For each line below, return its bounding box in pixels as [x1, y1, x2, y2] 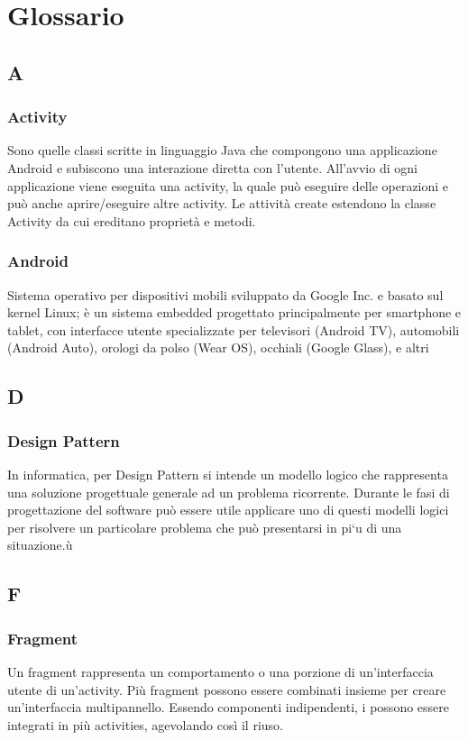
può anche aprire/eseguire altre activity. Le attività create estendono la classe [7, 194, 436, 213]
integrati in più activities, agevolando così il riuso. [7, 715, 283, 734]
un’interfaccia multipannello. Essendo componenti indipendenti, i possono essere [7, 698, 449, 717]
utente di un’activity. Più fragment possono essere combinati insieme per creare [7, 680, 446, 699]
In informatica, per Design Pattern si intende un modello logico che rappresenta [7, 464, 448, 483]
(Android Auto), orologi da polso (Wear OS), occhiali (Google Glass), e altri [7, 338, 429, 357]
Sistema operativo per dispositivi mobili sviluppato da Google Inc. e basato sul [7, 285, 444, 304]
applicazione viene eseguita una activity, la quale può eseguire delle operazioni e [7, 176, 449, 195]
